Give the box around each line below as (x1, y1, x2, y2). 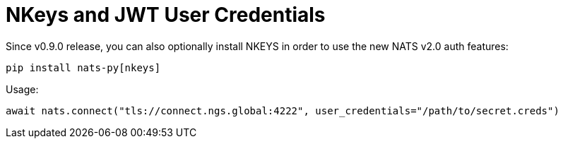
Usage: (6, 83, 39, 95)
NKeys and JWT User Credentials (6, 3, 326, 27)
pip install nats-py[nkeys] (6, 61, 161, 73)
